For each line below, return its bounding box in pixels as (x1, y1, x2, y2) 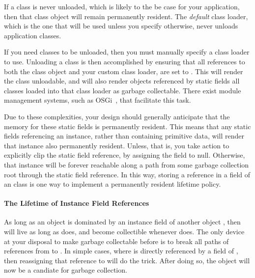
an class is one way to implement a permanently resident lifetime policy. (4, 179, 221, 189)
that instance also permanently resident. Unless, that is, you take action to (4, 140, 229, 150)
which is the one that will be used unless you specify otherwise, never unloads (4, 21, 238, 31)
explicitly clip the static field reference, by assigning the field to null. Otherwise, (4, 150, 245, 160)
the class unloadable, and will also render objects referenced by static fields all (4, 76, 240, 86)
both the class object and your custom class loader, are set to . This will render (4, 66, 243, 76)
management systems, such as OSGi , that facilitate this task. (4, 95, 191, 105)
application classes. (4, 30, 61, 40)
